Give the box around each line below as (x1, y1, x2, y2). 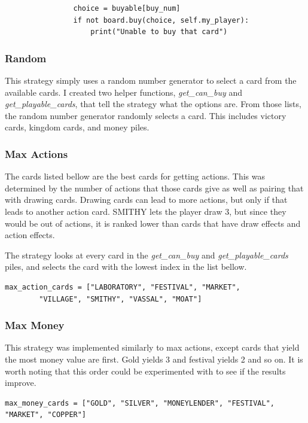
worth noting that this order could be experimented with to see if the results (5, 364, 286, 377)
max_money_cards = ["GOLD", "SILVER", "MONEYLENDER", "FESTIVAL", (5, 398, 275, 407)
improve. (5, 376, 36, 389)
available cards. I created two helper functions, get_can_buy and (5, 86, 243, 98)
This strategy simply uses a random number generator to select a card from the (5, 74, 297, 86)
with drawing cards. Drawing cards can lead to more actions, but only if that (5, 193, 288, 206)
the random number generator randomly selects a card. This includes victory (5, 109, 286, 121)
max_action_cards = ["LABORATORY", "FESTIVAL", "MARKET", (5, 282, 240, 291)
